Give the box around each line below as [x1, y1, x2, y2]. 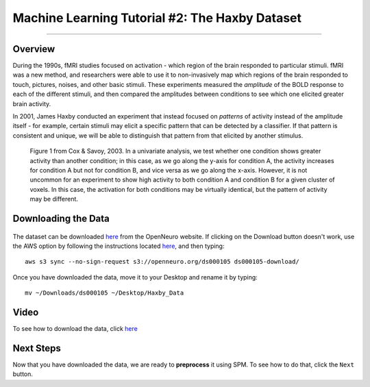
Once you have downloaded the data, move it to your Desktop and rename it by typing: [12, 273, 258, 281]
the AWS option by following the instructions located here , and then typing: [12, 242, 225, 250]
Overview [12, 43, 56, 55]
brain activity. [12, 99, 51, 108]
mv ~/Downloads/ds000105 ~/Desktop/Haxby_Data [25, 289, 184, 297]
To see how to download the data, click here [12, 325, 138, 333]
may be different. [29, 195, 79, 203]
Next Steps [12, 342, 61, 354]
